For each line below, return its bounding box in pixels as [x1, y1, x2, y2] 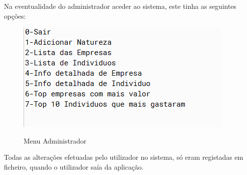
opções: [4, 10, 26, 21]
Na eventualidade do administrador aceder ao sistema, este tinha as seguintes [4, 1, 237, 11]
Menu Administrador [24, 135, 86, 146]
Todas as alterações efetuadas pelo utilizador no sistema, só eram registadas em [4, 152, 244, 162]
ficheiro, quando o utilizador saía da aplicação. [4, 161, 144, 172]
